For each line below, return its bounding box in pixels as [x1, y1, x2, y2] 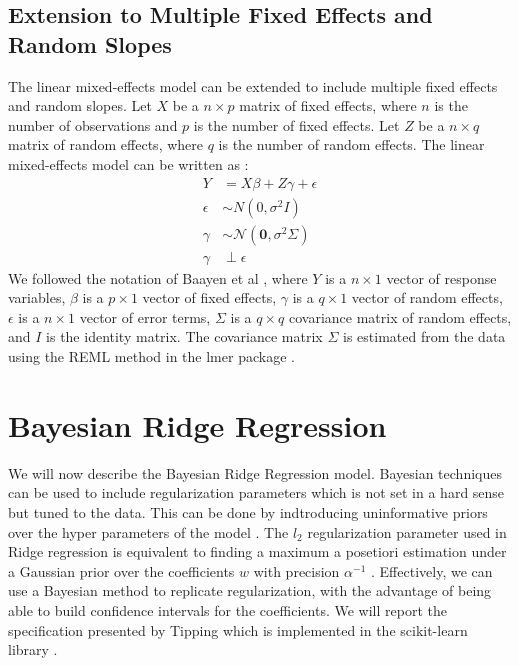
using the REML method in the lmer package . [8, 346, 295, 367]
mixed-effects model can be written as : [8, 153, 249, 174]
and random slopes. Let [8, 95, 152, 116]
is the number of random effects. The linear [218, 134, 485, 155]
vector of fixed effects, [142, 287, 277, 308]
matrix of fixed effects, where [239, 95, 417, 116]
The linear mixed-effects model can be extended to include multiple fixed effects [8, 75, 498, 96]
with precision [253, 560, 340, 581]
